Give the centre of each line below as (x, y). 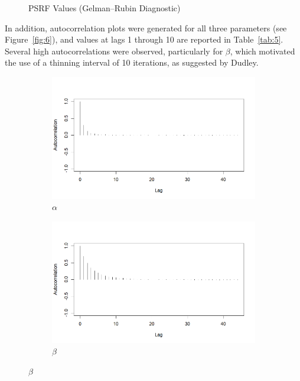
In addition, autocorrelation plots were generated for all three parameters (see (146, 28)
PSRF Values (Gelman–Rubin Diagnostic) (105, 8)
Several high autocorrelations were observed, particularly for (114, 51)
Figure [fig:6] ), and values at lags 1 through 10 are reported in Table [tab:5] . (144, 39)
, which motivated (262, 51)
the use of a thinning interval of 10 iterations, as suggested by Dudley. (132, 62)
